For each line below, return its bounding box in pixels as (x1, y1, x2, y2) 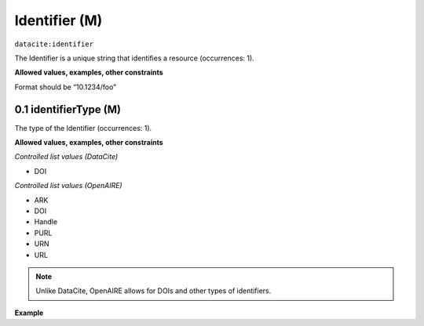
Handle (34, 217, 58, 226)
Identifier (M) (14, 12, 103, 29)
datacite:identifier (14, 39, 94, 49)
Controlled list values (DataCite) (14, 152, 119, 161)
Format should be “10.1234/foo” (14, 82, 117, 92)
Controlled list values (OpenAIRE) (14, 181, 122, 190)
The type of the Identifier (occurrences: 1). (14, 123, 152, 132)
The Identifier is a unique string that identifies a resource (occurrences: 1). (14, 53, 254, 63)
